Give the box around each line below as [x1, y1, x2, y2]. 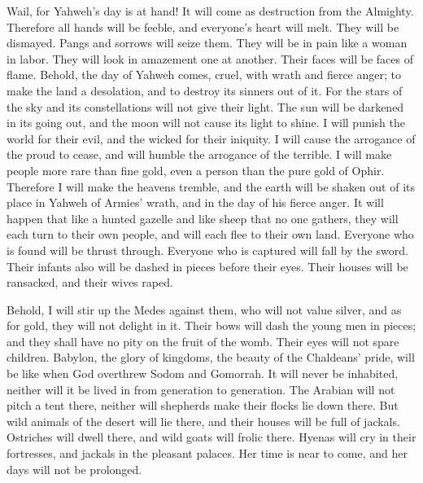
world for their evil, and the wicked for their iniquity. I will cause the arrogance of [7, 130, 416, 147]
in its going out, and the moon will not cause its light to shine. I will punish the [7, 114, 406, 131]
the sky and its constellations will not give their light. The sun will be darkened [7, 98, 404, 115]
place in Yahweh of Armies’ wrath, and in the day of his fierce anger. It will [7, 194, 384, 211]
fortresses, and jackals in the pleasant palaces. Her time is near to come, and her [7, 445, 408, 462]
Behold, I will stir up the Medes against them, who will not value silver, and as [7, 301, 402, 318]
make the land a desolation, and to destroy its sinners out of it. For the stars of [7, 81, 403, 99]
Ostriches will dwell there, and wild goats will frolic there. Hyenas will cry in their [7, 428, 416, 446]
